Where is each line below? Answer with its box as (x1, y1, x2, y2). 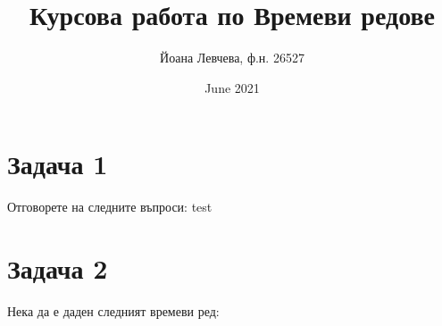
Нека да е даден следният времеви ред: (7, 301, 220, 320)
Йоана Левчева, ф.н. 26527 (160, 48, 304, 67)
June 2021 (204, 78, 260, 96)
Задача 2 (7, 250, 108, 287)
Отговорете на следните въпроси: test (7, 197, 213, 216)
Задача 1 (7, 146, 108, 182)
